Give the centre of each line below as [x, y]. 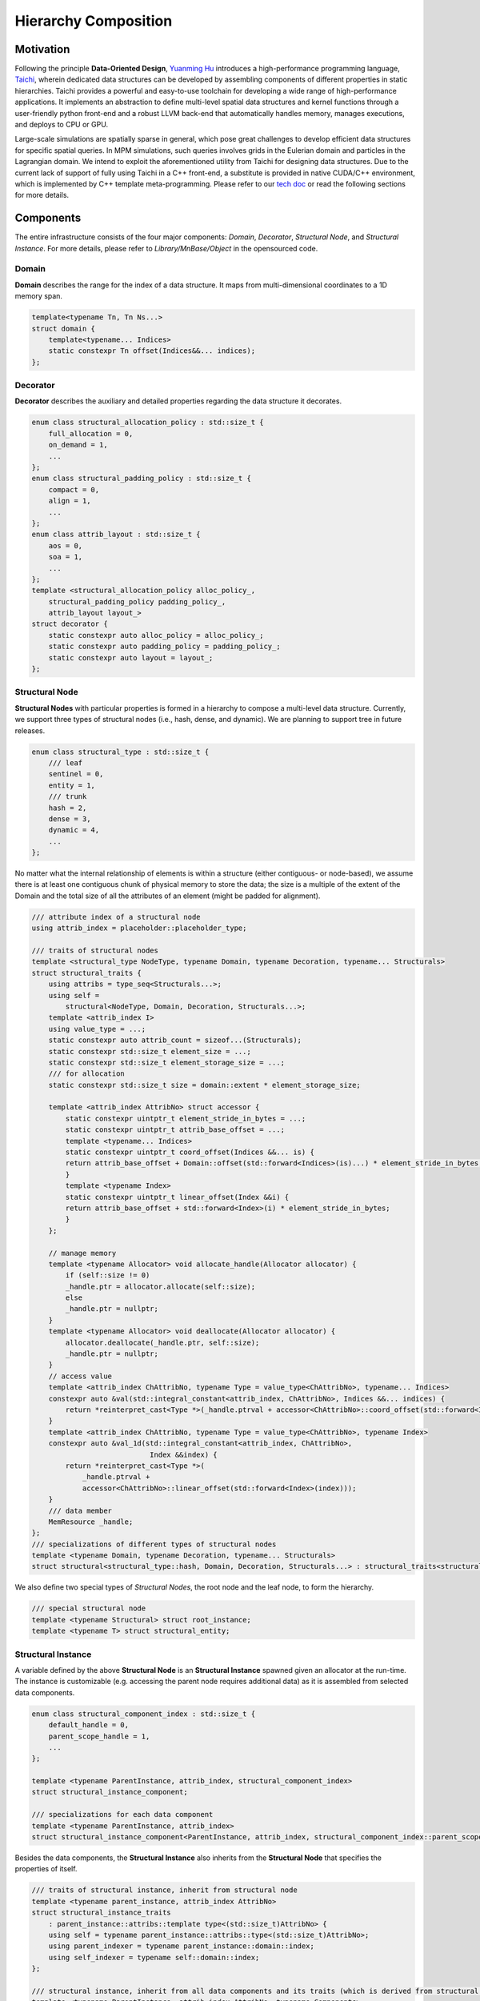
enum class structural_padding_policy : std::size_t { [141, 479]
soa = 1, [66, 557]
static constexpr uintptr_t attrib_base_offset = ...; [175, 1130]
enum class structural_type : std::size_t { [120, 752]
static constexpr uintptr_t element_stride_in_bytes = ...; [186, 1118]
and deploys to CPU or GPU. [61, 125]
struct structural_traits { [86, 973]
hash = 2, [68, 808]
